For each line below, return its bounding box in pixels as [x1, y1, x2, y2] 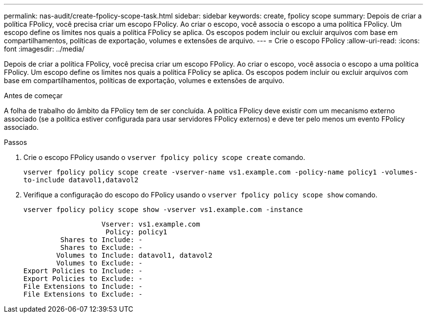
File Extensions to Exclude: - [23, 290, 143, 298]
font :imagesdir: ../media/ [4, 45, 85, 53]
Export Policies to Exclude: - [23, 275, 143, 282]
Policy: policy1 [105, 228, 168, 236]
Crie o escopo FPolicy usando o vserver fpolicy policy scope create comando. [23, 153, 305, 161]
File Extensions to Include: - [23, 282, 143, 290]
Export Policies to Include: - [23, 267, 143, 275]
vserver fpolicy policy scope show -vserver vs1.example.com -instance [23, 206, 303, 213]
